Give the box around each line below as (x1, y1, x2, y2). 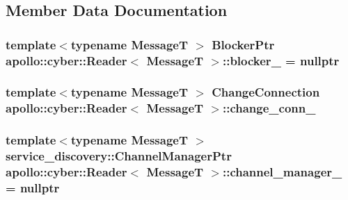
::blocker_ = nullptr (222, 51, 340, 69)
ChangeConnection (212, 83, 320, 101)
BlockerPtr (212, 35, 275, 53)
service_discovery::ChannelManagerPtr (6, 147, 232, 165)
